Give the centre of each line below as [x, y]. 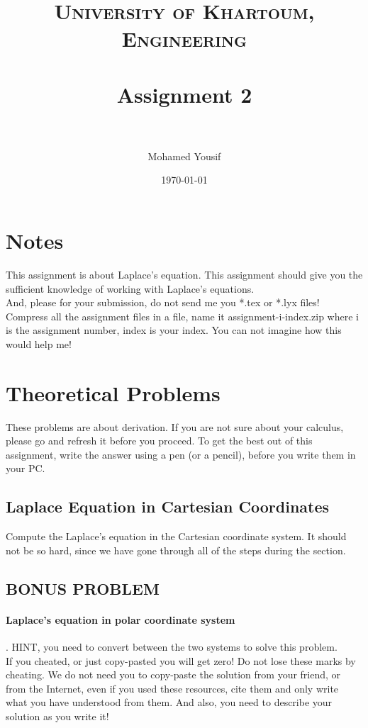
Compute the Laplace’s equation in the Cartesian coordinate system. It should [176, 536]
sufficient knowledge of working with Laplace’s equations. [130, 288]
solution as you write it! [57, 716]
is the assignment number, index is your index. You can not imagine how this [174, 330]
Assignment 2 [184, 94]
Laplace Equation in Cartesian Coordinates [168, 506]
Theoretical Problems [113, 392]
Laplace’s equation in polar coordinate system [121, 619]
